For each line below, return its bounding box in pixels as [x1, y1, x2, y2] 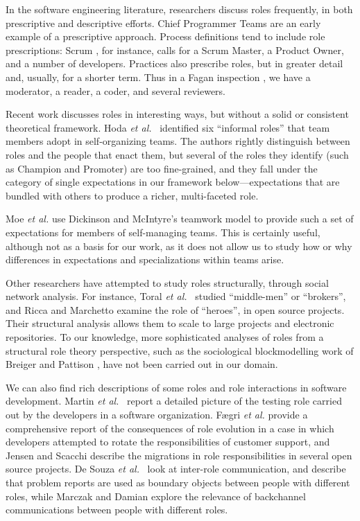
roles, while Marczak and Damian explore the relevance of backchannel [6, 488, 306, 503]
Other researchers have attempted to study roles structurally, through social [6, 275, 329, 290]
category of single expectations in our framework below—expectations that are [6, 175, 340, 189]
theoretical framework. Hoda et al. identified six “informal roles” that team [6, 120, 330, 134]
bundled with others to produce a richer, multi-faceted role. [6, 188, 259, 202]
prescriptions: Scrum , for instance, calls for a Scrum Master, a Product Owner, [6, 42, 344, 57]
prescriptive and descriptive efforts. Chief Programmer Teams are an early [6, 15, 321, 30]
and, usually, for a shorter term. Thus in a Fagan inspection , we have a [6, 69, 311, 84]
